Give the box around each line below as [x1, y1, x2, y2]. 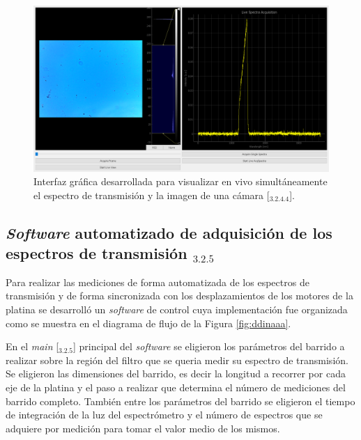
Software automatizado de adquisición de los [6, 221, 332, 243]
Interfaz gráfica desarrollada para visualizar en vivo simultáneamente [33, 174, 328, 189]
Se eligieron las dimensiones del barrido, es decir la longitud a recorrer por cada [6, 366, 346, 381]
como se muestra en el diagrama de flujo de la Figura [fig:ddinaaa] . [6, 315, 291, 330]
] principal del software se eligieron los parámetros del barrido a [73, 339, 345, 354]
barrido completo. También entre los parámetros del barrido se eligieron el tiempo [6, 393, 355, 408]
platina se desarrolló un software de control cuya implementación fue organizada [6, 302, 348, 317]
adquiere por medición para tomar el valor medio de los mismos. [6, 421, 280, 435]
